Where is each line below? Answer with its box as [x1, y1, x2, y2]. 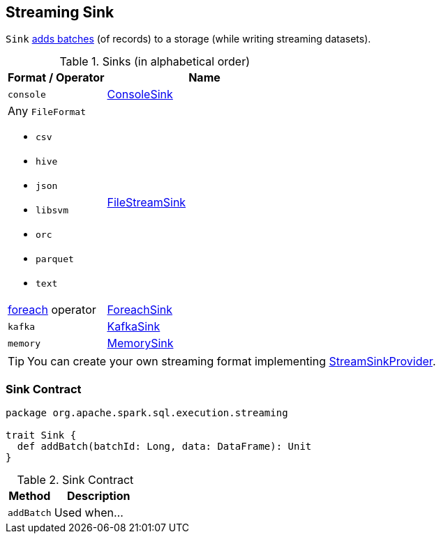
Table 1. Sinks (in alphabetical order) [59, 54, 251, 69]
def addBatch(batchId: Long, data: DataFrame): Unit [17, 441, 312, 453]
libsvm [36, 205, 68, 216]
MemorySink [107, 336, 174, 351]
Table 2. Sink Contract [17, 473, 134, 487]
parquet [36, 254, 74, 265]
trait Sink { [6, 430, 77, 441]
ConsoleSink [107, 87, 173, 102]
